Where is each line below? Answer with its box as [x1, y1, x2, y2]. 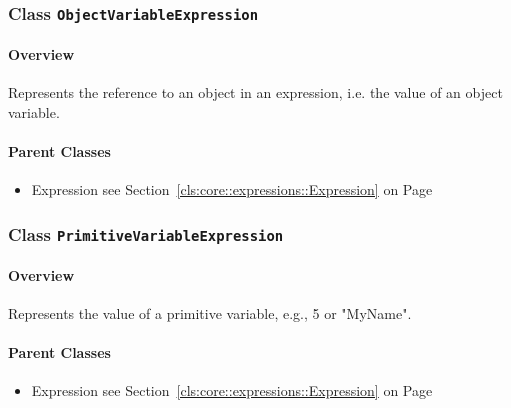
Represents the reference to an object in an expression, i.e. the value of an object [8, 82, 503, 103]
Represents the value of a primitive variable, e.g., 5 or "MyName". [8, 302, 412, 323]
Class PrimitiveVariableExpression [8, 221, 284, 246]
